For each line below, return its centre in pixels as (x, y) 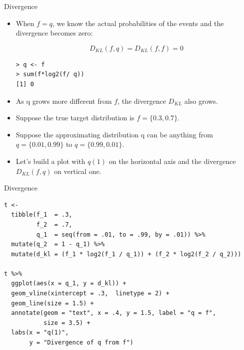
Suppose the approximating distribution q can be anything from (114, 134)
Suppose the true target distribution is (75, 118)
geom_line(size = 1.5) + (52, 303)
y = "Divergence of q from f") (81, 343)
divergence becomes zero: (54, 33)
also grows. (201, 101)
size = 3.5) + (67, 323)
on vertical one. (78, 171)
